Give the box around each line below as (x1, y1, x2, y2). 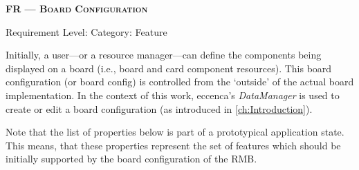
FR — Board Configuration (6, 1, 148, 15)
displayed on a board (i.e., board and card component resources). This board (6, 61, 332, 75)
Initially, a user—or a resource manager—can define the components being (6, 47, 322, 62)
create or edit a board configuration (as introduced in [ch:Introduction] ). (6, 101, 313, 116)
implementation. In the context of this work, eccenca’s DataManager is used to (6, 87, 340, 102)
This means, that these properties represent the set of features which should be (6, 138, 341, 152)
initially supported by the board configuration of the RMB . (6, 151, 257, 166)
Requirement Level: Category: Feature (6, 24, 167, 39)
